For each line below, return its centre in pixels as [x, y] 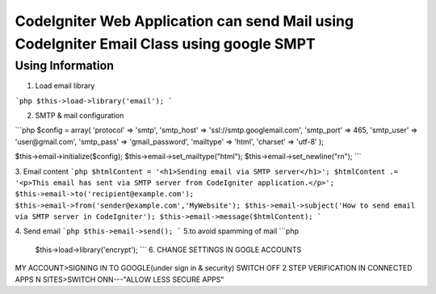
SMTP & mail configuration [80, 115]
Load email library [65, 86]
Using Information [65, 65]
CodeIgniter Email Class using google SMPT [165, 44]
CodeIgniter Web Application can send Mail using [184, 21]
